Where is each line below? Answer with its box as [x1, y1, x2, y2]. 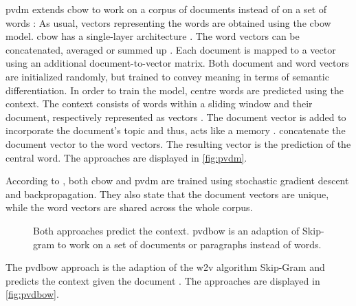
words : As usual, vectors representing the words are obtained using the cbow [5, 15, 331, 30]
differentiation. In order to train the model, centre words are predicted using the [5, 83, 344, 97]
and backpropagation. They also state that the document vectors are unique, [5, 186, 329, 201]
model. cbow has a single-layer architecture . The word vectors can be [5, 29, 300, 43]
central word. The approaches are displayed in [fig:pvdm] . [5, 150, 247, 164]
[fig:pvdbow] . [5, 287, 59, 301]
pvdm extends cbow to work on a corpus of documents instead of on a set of [5, 2, 327, 16]
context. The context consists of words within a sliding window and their [5, 96, 313, 111]
